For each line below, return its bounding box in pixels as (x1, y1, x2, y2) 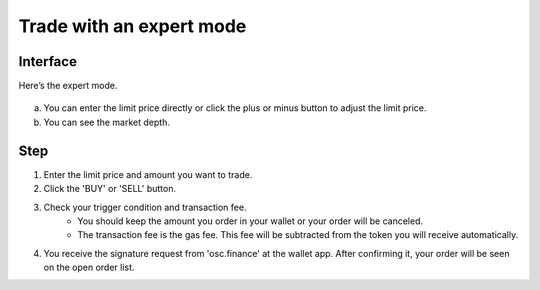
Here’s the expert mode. (18, 80, 118, 92)
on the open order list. (43, 261, 135, 274)
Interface (18, 53, 77, 70)
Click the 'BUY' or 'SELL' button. (43, 183, 177, 195)
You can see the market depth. (43, 116, 170, 128)
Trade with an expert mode (18, 15, 247, 37)
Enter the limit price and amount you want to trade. (43, 168, 253, 180)
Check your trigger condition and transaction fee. (43, 201, 247, 213)
